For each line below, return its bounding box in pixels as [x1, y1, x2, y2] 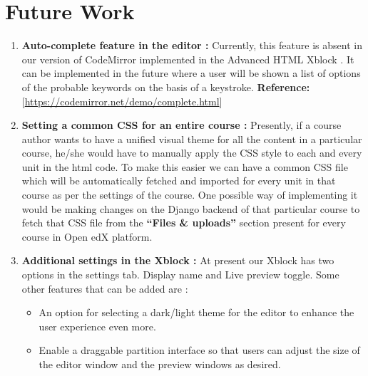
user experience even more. [39, 318, 156, 333]
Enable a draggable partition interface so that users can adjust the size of [39, 343, 360, 357]
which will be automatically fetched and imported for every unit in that [21, 173, 336, 188]
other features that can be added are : [21, 281, 188, 296]
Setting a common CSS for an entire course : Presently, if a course [21, 117, 342, 132]
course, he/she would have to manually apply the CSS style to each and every [21, 145, 362, 160]
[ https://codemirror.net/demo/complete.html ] [21, 93, 223, 108]
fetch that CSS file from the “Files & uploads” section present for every [21, 215, 346, 230]
